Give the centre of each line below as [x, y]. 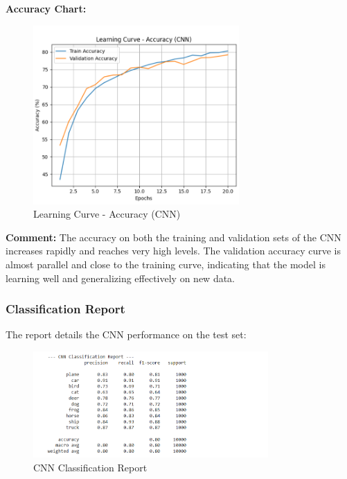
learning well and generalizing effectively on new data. [121, 278]
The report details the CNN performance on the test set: [126, 334]
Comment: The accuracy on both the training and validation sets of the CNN [173, 237]
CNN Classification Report [90, 467]
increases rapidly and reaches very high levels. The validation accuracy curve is [173, 251]
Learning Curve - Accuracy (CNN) [107, 214]
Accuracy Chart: [46, 8]
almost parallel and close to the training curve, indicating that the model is [166, 264]
